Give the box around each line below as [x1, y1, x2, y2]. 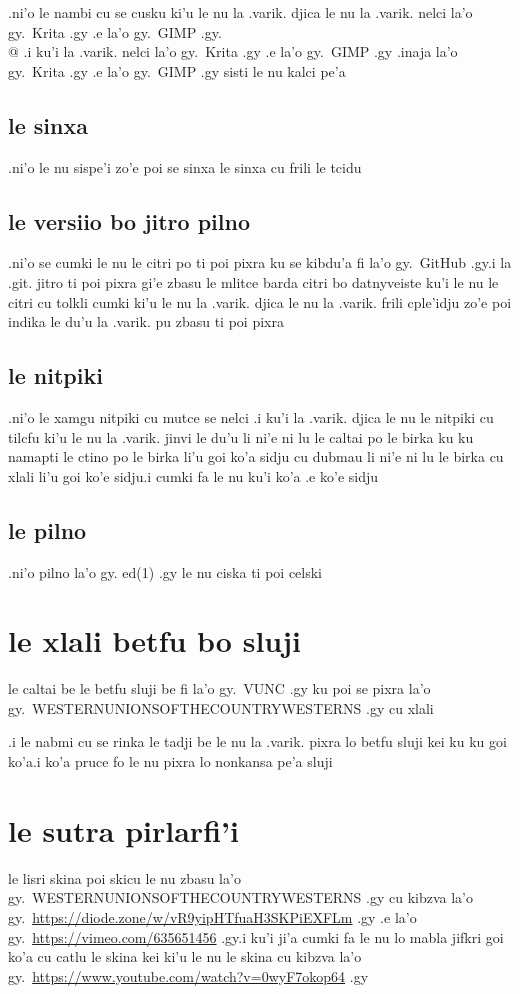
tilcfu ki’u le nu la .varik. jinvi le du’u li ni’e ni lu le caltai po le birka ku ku [8, 426, 474, 447]
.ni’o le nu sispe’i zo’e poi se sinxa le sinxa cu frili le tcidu [8, 156, 362, 177]
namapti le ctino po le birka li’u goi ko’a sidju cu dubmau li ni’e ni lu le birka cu [8, 446, 504, 467]
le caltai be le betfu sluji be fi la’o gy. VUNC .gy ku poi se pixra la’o [8, 678, 431, 699]
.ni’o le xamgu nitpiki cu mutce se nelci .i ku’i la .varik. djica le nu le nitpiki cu [8, 406, 494, 427]
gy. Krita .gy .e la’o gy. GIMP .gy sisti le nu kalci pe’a [8, 60, 346, 81]
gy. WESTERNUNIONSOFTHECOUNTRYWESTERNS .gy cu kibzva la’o [8, 887, 473, 908]
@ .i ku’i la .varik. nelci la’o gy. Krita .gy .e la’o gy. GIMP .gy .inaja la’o [8, 41, 458, 62]
